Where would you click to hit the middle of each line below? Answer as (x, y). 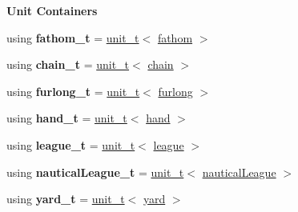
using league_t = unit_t (71, 144)
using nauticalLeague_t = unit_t (95, 172)
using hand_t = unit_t (67, 118)
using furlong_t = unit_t (73, 91)
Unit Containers (52, 10)
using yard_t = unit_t (66, 199)
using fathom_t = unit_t (73, 37)
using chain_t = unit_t (68, 64)
